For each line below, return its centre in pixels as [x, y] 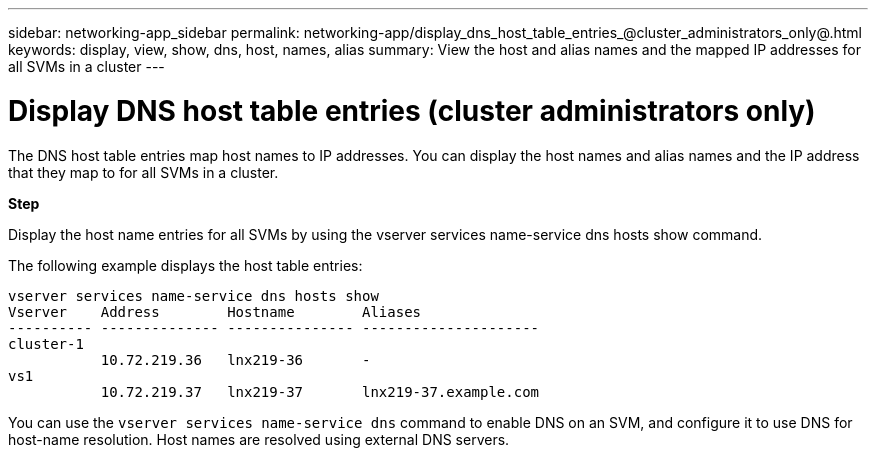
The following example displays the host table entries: [185, 265]
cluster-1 [46, 343]
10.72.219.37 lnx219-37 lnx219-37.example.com [320, 391]
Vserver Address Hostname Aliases [215, 311]
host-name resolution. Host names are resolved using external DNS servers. [259, 439]
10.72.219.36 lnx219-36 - [235, 359]
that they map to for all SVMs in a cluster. [143, 172]
